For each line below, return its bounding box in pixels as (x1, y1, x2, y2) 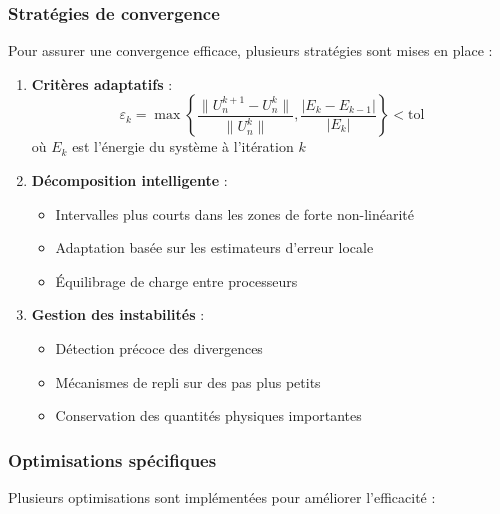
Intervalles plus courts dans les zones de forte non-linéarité (55, 203, 414, 224)
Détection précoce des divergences (55, 337, 263, 358)
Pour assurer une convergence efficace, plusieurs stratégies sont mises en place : (8, 40, 493, 61)
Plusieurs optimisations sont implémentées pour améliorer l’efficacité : (8, 486, 436, 507)
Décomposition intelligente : (31, 170, 228, 190)
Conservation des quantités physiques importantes (55, 405, 362, 426)
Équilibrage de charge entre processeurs (55, 270, 298, 291)
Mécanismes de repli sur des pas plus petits (55, 371, 321, 392)
